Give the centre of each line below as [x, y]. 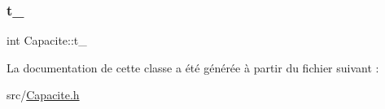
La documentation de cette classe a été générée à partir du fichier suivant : [193, 67]
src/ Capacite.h [43, 95]
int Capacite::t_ [47, 40]
